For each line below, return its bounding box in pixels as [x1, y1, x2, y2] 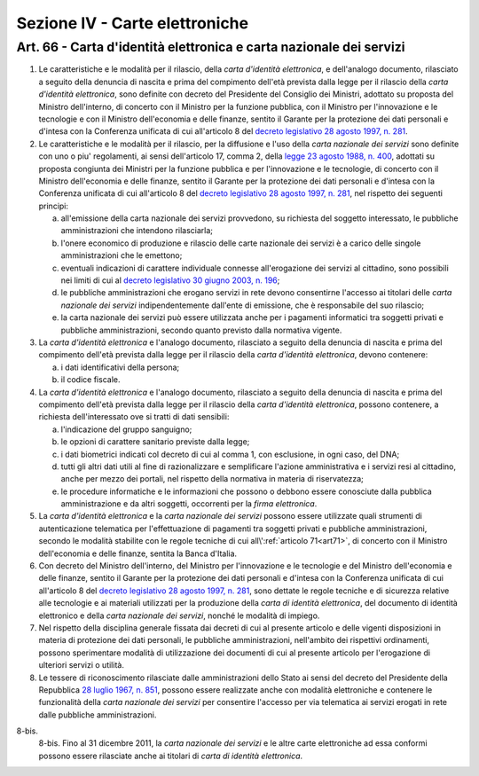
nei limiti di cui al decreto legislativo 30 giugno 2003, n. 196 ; [60, 275, 280, 286]
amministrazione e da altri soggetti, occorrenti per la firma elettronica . [60, 498, 318, 509]
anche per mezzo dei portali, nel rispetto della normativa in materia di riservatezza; [60, 474, 364, 484]
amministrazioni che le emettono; [60, 250, 183, 261]
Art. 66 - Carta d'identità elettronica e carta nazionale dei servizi [16, 39, 405, 55]
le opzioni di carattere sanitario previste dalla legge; [60, 436, 250, 447]
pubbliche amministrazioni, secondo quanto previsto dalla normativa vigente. [60, 325, 342, 335]
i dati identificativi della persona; [60, 362, 180, 372]
